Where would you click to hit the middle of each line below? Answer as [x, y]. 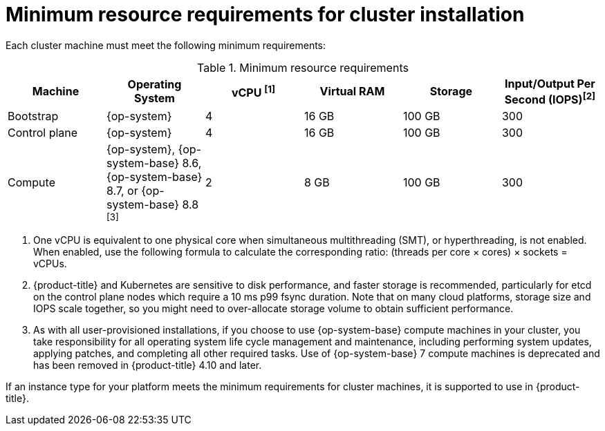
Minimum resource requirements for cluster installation [265, 15]
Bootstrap [33, 116]
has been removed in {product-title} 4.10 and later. [148, 365]
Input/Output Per [550, 83]
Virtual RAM [352, 92]
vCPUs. [50, 264]
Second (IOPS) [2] [550, 98]
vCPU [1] [253, 92]
